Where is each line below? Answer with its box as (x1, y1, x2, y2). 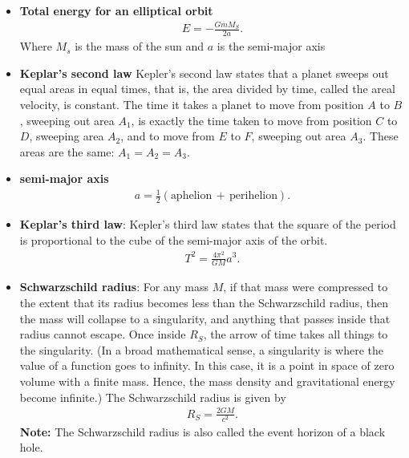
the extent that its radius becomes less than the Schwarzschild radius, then (19, 294, 388, 310)
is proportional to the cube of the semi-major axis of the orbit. (19, 231, 328, 248)
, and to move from (120, 128, 215, 144)
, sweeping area (29, 128, 104, 144)
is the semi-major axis (217, 38, 326, 55)
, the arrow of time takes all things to (203, 326, 388, 342)
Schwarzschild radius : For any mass (19, 278, 209, 295)
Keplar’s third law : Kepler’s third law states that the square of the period (19, 216, 396, 233)
